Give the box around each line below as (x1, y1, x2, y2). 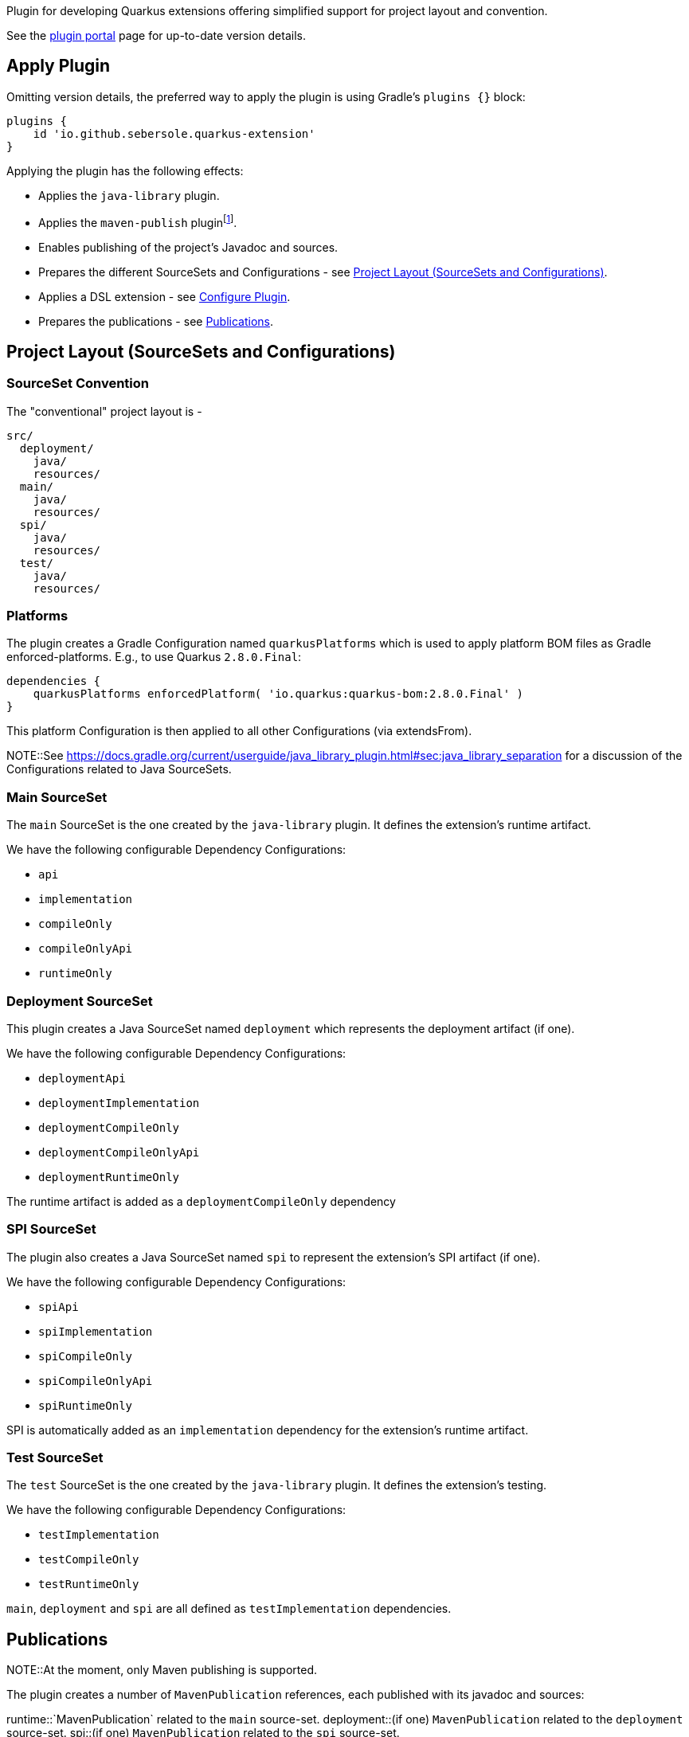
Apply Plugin (6, 56, 111, 76)
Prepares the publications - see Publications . (38, 314, 274, 328)
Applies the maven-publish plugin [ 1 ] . (38, 213, 237, 229)
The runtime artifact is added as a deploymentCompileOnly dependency (6, 1194, 396, 1208)
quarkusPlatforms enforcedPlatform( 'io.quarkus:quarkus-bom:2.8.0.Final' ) (33, 687, 524, 701)
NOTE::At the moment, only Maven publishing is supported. (6, 1663, 318, 1677)
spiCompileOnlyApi (38, 1374, 153, 1387)
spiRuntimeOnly (38, 1399, 133, 1412)
